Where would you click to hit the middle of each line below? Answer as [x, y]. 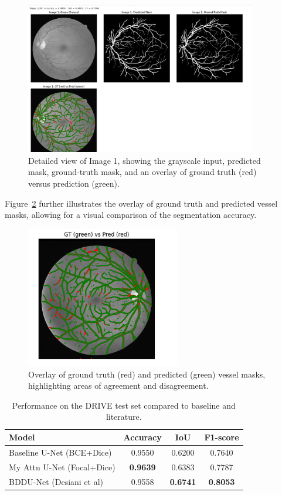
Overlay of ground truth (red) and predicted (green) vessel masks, [147, 374]
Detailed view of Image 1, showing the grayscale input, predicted [145, 160]
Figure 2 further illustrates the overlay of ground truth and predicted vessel [141, 203]
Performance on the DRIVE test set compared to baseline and [124, 405]
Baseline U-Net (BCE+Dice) [60, 452]
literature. [124, 417]
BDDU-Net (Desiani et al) [56, 481]
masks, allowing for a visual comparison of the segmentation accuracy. [131, 215]
